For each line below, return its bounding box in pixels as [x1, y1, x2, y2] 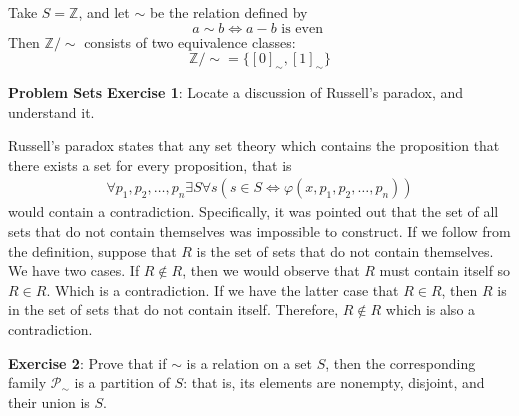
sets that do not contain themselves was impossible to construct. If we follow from [8, 220, 511, 241]
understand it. [8, 101, 95, 122]
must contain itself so [379, 260, 511, 281]
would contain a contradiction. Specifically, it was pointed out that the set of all [8, 201, 499, 222]
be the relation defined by [149, 2, 308, 22]
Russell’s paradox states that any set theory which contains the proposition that [8, 135, 500, 156]
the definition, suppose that [8, 240, 177, 261]
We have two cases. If [8, 260, 140, 281]
